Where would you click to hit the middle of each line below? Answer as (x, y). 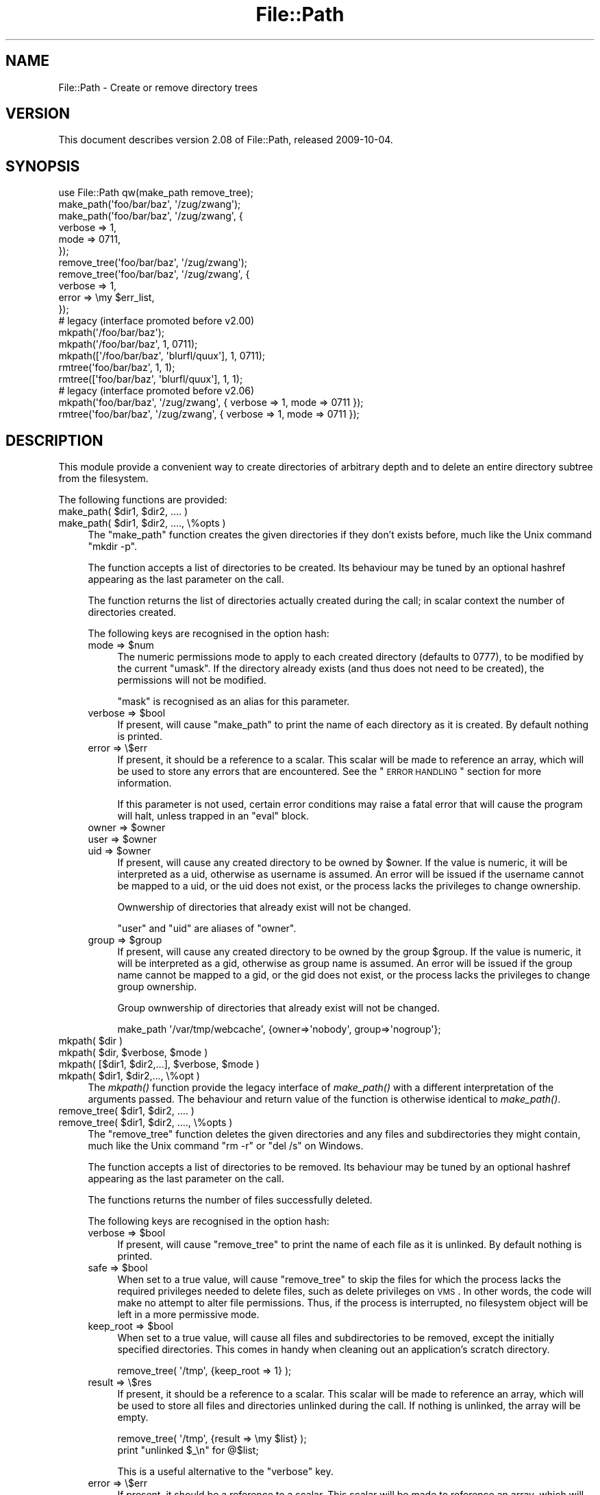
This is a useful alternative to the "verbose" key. (225, 1472)
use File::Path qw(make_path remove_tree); (156, 193)
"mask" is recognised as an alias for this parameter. (234, 702)
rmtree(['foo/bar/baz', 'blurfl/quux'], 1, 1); (151, 379)
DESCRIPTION (54, 440)
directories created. (132, 612)
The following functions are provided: (143, 500)
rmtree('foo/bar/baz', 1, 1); (117, 368)
